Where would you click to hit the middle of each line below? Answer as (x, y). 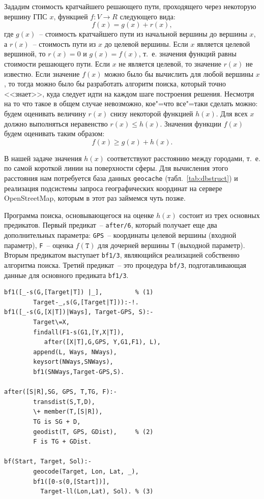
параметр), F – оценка (39, 245)
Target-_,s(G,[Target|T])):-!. (86, 302)
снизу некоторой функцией (152, 113)
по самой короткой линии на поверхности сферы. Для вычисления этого (116, 168)
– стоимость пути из (64, 43)
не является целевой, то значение (170, 63)
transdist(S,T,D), (64, 402)
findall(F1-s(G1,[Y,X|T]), (79, 332)
